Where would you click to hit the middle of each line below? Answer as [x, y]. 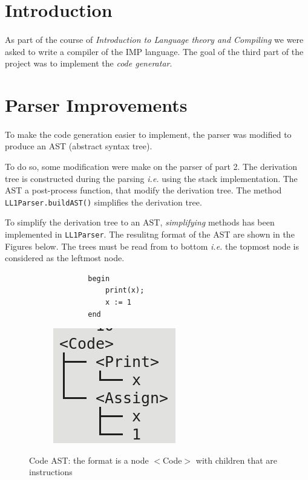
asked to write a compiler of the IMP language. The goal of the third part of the [154, 51]
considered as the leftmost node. [65, 258]
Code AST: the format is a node [89, 460]
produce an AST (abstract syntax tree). [79, 146]
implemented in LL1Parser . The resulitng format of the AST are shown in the [150, 234]
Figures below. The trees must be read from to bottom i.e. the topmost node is [152, 246]
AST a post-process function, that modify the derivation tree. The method [143, 190]
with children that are [237, 460]
